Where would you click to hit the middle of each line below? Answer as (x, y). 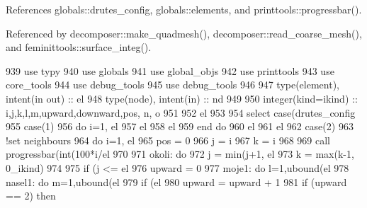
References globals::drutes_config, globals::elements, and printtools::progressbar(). (184, 9)
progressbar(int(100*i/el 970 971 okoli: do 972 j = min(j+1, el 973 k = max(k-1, (180, 154)
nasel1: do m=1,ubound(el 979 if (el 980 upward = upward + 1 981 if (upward (176, 181)
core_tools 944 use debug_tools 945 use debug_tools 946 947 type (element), (173, 85)
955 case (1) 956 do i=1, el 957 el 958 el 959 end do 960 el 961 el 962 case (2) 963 (180, 126)
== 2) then (31, 196)
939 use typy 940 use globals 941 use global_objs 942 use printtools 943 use (170, 70)
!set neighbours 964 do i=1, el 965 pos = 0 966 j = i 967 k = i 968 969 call (168, 140)
